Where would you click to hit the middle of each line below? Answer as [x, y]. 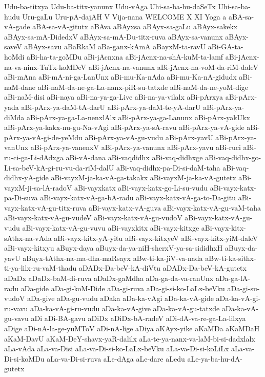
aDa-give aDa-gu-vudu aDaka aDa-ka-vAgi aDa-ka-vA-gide [120, 298]
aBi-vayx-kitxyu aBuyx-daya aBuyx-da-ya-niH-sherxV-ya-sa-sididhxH [114, 248]
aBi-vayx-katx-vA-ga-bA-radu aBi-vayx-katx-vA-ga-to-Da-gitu [138, 197]
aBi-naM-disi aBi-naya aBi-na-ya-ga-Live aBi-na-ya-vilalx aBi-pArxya [114, 97]
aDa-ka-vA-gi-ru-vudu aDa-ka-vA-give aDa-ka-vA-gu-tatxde [125, 308]
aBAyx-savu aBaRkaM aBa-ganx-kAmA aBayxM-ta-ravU [115, 46]
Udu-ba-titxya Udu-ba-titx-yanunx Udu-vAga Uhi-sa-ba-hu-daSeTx [110, 6]
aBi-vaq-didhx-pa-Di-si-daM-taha [168, 167]
